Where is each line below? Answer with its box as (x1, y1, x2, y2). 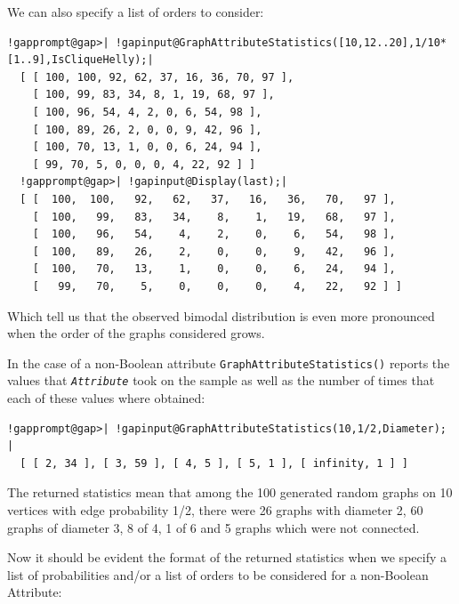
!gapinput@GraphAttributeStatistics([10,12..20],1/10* (115, 36, 447, 49)
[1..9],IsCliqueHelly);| (7, 53, 154, 67)
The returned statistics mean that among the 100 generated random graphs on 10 (7, 483, 453, 502)
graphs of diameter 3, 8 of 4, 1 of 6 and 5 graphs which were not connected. (7, 518, 420, 536)
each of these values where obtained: (7, 389, 205, 407)
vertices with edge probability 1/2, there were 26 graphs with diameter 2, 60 (7, 500, 423, 519)
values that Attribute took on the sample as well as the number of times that (7, 371, 435, 390)
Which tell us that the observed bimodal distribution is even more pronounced (7, 306, 435, 325)
